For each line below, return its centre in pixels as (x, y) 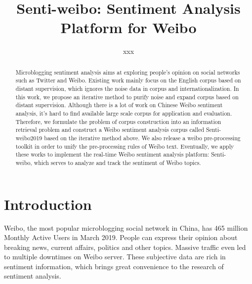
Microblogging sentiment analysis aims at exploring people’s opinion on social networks (128, 72)
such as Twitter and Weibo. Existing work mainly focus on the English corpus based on (128, 80)
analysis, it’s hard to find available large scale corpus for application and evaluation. (124, 113)
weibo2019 (29, 138)
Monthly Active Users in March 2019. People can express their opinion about (121, 237)
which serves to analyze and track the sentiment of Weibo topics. (117, 162)
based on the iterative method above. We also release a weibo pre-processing (142, 138)
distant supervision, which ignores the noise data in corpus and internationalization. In (127, 89)
